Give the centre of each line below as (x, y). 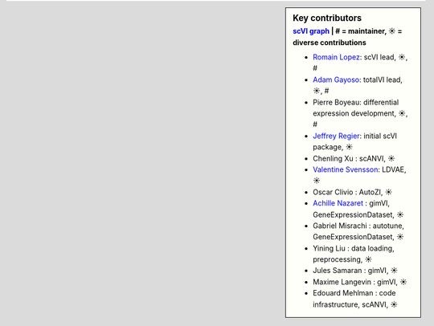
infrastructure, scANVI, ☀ (355, 304)
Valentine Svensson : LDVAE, (360, 169)
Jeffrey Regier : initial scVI (355, 136)
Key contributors (327, 18)
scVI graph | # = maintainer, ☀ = (348, 31)
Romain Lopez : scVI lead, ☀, (360, 57)
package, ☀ (333, 147)
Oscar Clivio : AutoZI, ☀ (353, 192)
